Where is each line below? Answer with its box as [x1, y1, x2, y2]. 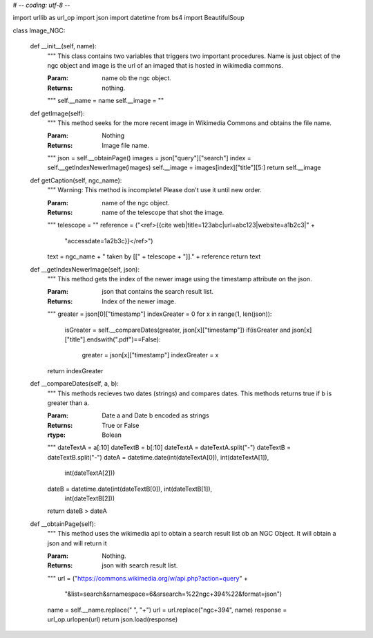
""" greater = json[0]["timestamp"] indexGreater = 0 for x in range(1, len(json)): [47, 310, 272, 318]
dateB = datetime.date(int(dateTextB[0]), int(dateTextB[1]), [47, 485, 213, 493]
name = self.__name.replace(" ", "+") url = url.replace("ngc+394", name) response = [47, 606, 287, 614]
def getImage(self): [30, 109, 86, 118]
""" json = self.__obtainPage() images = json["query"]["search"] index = [47, 154, 251, 162]
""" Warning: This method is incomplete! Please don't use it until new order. [47, 186, 262, 194]
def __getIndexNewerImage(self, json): [30, 265, 140, 273]
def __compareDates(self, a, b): [30, 379, 119, 388]
